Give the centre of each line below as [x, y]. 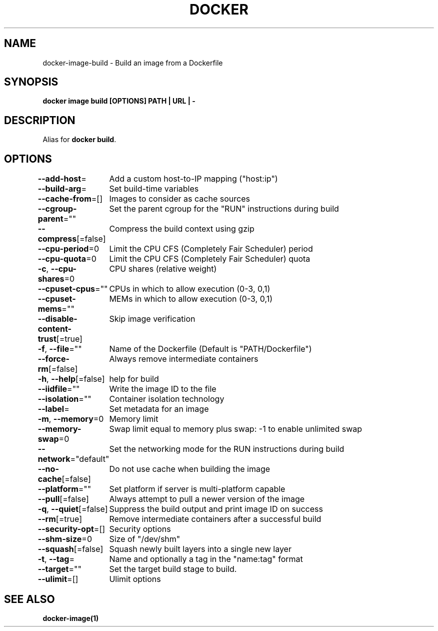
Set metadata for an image [159, 409]
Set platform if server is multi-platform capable [197, 489]
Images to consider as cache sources [179, 199]
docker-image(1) [71, 618]
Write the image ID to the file [163, 389]
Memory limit [134, 419]
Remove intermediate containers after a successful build [215, 519]
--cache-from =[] [70, 199]
